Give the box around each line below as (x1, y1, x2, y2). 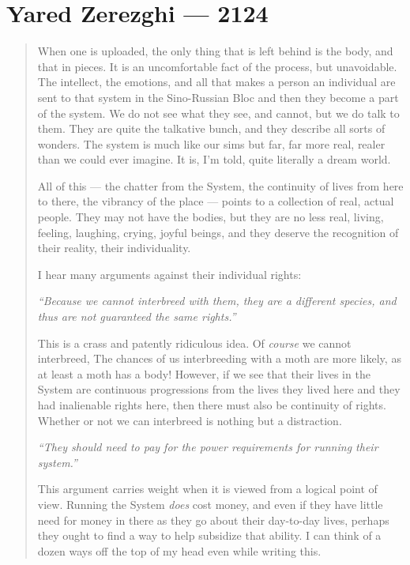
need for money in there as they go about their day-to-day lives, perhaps (37, 511, 389, 528)
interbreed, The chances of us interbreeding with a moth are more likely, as (37, 350, 401, 367)
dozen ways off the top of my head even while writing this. (37, 542, 322, 559)
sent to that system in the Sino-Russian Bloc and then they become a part (37, 89, 399, 105)
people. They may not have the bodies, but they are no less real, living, (37, 209, 384, 225)
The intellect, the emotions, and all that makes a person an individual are (37, 73, 396, 90)
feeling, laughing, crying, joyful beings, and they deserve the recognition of (37, 224, 399, 240)
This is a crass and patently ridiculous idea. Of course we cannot (37, 334, 352, 351)
